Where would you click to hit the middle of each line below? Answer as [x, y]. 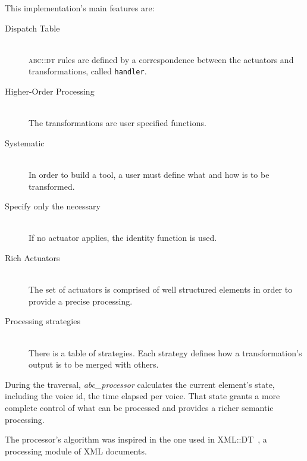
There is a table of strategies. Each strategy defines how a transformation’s [165, 352]
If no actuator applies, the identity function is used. [123, 238]
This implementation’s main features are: [80, 8]
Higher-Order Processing [50, 91]
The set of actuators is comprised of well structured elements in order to [161, 289]
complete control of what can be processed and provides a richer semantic [139, 407]
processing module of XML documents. [76, 451]
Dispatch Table [32, 28]
